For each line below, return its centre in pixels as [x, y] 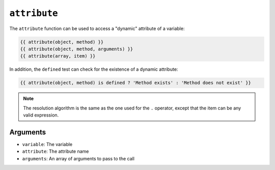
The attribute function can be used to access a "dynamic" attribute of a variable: [97, 29]
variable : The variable [47, 144]
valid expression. [41, 115]
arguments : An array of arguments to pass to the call [78, 158]
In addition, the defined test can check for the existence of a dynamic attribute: [94, 69]
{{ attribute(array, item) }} [58, 56]
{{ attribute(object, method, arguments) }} [77, 49]
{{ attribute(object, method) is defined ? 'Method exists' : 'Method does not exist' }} [136, 83]
